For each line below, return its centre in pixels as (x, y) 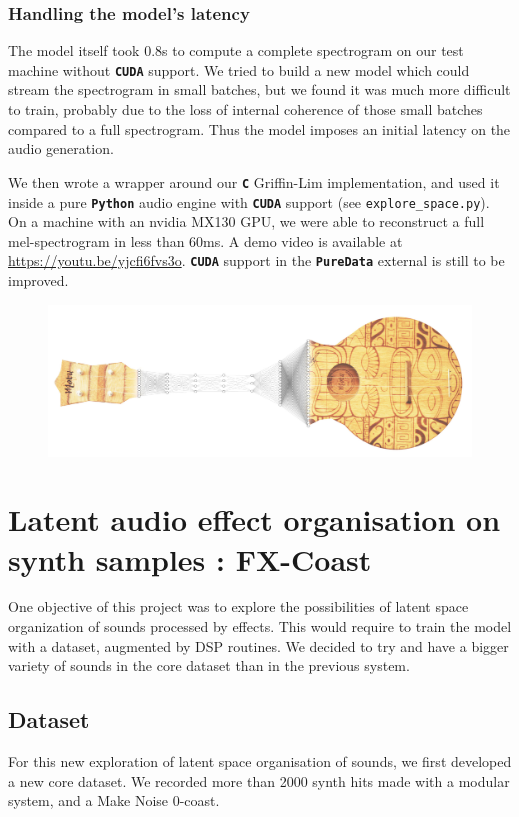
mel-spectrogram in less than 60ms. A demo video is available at (205, 240)
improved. (38, 280)
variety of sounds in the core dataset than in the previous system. (209, 665)
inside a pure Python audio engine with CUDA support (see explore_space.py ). (249, 201)
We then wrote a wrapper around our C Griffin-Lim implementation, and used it (254, 181)
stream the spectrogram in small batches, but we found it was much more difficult (259, 89)
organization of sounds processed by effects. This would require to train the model (260, 626)
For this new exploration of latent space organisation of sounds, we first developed (260, 761)
